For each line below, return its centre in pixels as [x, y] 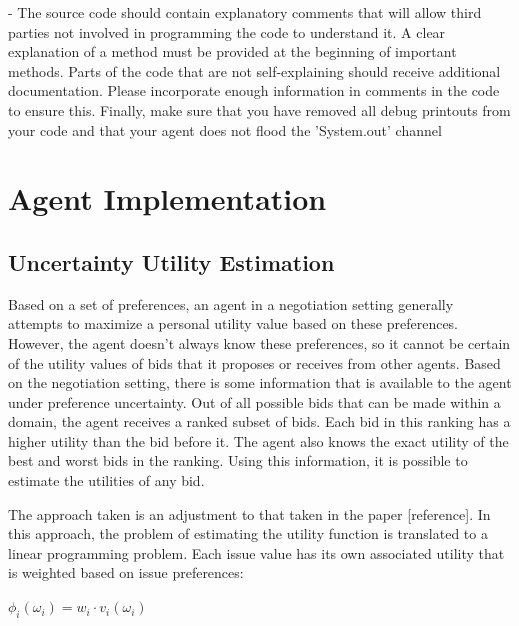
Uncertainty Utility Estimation [171, 261]
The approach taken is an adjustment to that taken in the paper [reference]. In [249, 513]
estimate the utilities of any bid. [106, 480]
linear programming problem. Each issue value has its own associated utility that [256, 552]
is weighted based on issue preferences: [126, 572]
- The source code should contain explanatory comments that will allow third [245, 12]
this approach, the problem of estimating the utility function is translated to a [248, 533]
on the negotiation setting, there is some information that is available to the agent [260, 382]
